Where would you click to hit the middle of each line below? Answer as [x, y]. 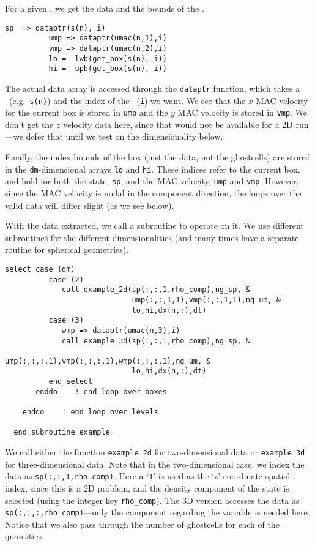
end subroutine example [62, 432]
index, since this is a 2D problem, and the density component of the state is [147, 488]
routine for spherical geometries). [67, 249]
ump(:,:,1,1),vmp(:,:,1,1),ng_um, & [206, 300]
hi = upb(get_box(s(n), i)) [108, 69]
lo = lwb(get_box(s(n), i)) [108, 58]
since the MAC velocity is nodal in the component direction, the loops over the [153, 193]
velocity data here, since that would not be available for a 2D [178, 124]
